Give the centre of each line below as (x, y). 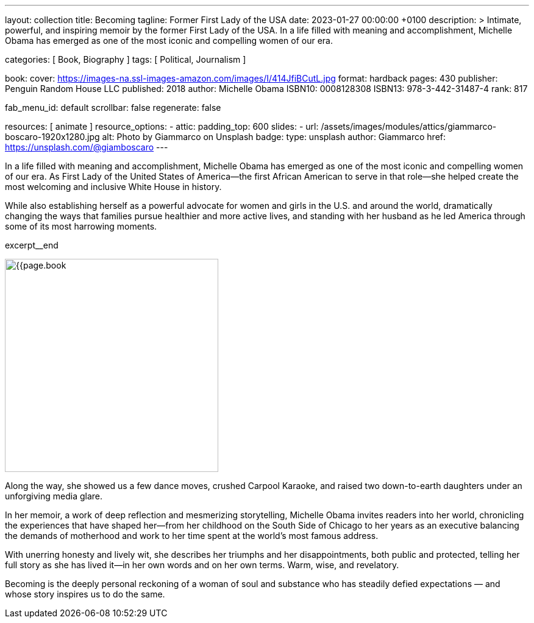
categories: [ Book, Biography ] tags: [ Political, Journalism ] (126, 59)
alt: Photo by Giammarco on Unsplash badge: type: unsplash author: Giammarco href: (274, 137)
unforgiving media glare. (54, 496)
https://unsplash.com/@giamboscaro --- (87, 147)
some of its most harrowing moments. (81, 226)
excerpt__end (32, 245)
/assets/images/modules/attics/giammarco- (409, 126)
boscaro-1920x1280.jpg (52, 137)
